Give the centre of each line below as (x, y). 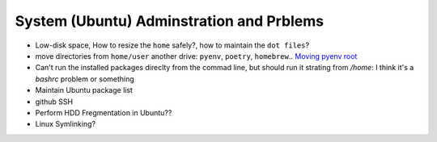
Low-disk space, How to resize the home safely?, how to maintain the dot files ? (172, 45)
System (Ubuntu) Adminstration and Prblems (170, 21)
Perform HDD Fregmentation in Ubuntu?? (104, 112)
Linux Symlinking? (66, 124)
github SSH (54, 102)
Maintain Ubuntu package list (84, 90)
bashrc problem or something (85, 79)
